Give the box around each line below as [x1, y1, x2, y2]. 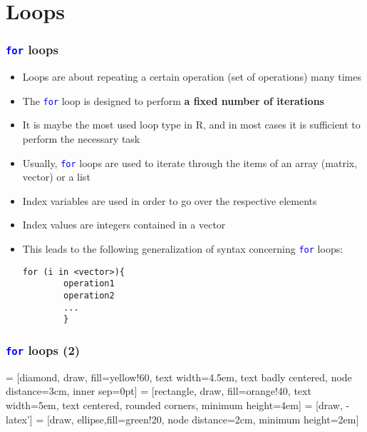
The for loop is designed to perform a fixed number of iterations [22, 93, 324, 108]
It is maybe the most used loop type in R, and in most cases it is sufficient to [22, 117, 361, 132]
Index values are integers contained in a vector [22, 217, 226, 232]
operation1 [63, 278, 115, 289]
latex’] [6, 411, 33, 426]
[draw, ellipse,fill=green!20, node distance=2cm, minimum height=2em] [46, 411, 359, 426]
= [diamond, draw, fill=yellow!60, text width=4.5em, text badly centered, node [6, 369, 352, 384]
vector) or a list [22, 169, 91, 184]
